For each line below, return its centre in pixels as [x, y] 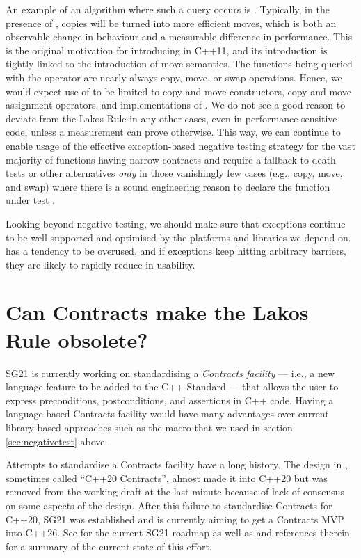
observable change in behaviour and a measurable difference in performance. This [179, 37]
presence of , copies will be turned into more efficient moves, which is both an [171, 23]
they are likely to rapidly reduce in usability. [101, 264]
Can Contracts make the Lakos [157, 312]
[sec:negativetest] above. [57, 441]
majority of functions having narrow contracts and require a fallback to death [171, 159]
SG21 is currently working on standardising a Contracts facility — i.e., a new [170, 373]
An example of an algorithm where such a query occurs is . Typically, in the [168, 9]
